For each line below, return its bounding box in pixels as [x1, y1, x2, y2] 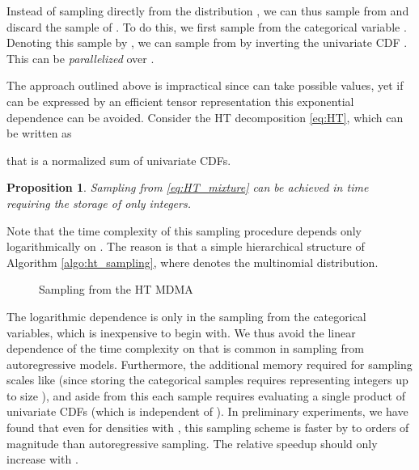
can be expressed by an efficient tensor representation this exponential [6, 92, 354, 109]
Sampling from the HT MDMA [39, 281, 193, 298]
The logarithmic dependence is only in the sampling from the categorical [6, 307, 366, 324]
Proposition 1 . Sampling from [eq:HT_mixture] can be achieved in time [6, 179, 369, 196]
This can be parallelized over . [6, 49, 154, 66]
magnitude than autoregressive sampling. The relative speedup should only [6, 434, 378, 451]
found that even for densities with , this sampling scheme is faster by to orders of [6, 419, 409, 436]
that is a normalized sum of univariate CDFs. [6, 151, 231, 168]
